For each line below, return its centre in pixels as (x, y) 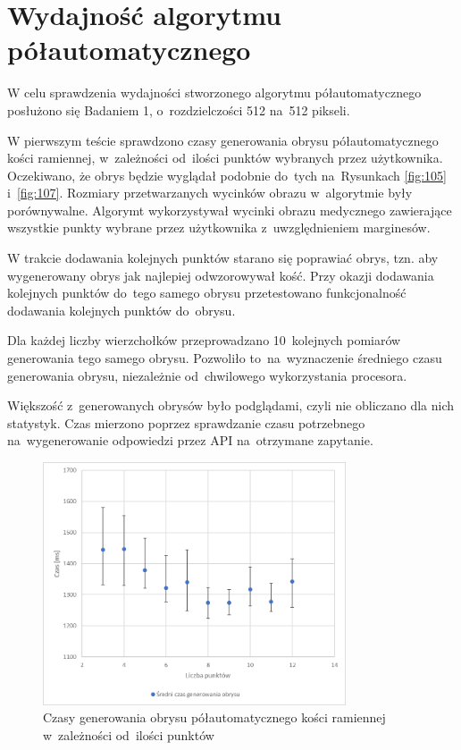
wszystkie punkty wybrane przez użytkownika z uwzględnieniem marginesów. (219, 228)
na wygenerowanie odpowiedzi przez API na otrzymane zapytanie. (190, 440)
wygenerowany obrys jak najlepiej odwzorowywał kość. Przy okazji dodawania (221, 275)
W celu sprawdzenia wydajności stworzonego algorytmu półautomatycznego (214, 93)
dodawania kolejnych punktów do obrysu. (122, 310)
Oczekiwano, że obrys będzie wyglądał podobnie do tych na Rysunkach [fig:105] (227, 175)
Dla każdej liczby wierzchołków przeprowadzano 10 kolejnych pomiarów (204, 340)
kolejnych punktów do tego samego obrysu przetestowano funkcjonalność (207, 293)
